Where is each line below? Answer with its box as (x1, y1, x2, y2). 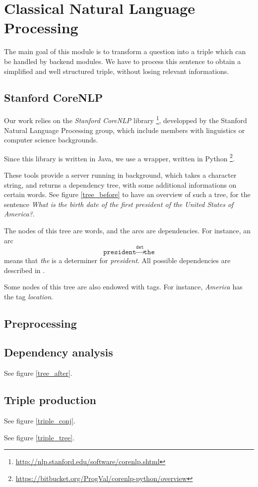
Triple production (4, 392, 96, 408)
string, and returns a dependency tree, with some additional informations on (4, 179, 237, 190)
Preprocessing (4, 315, 77, 331)
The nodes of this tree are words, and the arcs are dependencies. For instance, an (4, 225, 251, 235)
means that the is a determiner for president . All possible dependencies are (4, 255, 231, 265)
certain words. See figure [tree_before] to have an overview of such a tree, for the (4, 189, 251, 200)
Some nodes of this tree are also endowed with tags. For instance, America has (4, 281, 243, 292)
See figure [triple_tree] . (4, 432, 75, 442)
